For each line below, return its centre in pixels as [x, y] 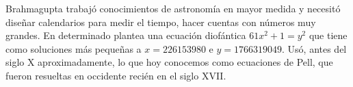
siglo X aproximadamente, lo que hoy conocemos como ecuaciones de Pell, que [169, 62]
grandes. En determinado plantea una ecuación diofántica [126, 35]
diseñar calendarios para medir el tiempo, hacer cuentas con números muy [161, 22]
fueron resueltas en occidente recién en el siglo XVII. [116, 75]
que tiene [328, 35]
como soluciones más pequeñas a [74, 48]
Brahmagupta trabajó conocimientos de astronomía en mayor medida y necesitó [173, 8]
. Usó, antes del [314, 48]
